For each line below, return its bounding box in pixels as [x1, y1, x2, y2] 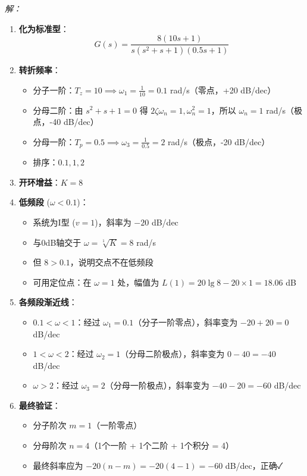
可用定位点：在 [33, 275, 92, 288]
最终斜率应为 [33, 459, 83, 471]
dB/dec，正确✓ [225, 459, 283, 471]
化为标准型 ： [18, 22, 69, 35]
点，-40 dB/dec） [33, 115, 99, 128]
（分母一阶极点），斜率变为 [105, 379, 209, 392]
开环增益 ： [18, 176, 61, 188]
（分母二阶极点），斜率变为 [120, 347, 225, 360]
